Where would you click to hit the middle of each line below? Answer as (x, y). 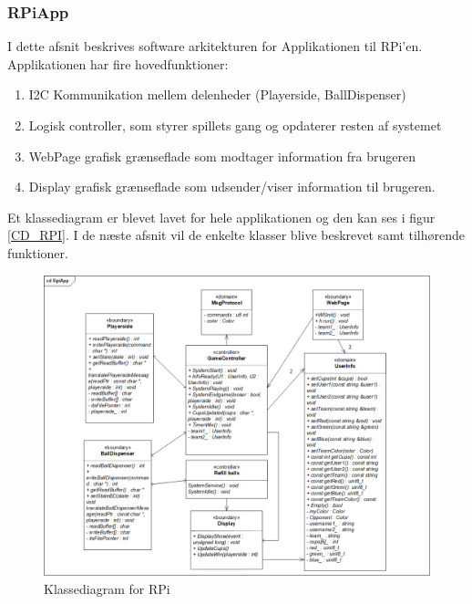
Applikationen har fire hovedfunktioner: (118, 63)
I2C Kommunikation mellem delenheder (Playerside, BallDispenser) (217, 94)
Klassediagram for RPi (107, 588)
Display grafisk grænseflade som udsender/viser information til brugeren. (232, 187)
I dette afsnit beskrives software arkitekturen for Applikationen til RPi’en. (215, 46)
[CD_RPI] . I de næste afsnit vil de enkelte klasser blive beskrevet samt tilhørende (236, 235)
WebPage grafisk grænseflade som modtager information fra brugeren (222, 156)
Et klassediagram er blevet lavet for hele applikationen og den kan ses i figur (221, 217)
